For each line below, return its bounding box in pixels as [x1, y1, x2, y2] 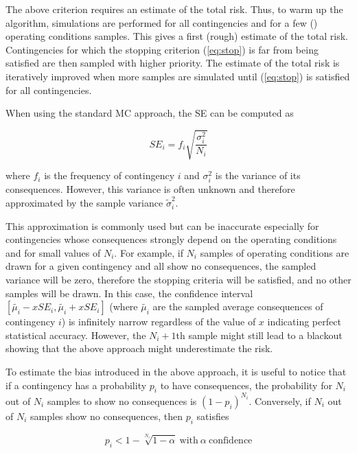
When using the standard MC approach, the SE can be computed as [5, 106, 294, 120]
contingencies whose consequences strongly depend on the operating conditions [5, 232, 337, 246]
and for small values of [5, 245, 101, 259]
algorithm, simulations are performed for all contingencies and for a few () [5, 15, 318, 30]
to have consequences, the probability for [160, 377, 332, 392]
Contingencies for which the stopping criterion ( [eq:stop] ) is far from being [5, 42, 319, 56]
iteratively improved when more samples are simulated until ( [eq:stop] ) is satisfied [5, 69, 350, 83]
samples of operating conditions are [200, 245, 349, 259]
